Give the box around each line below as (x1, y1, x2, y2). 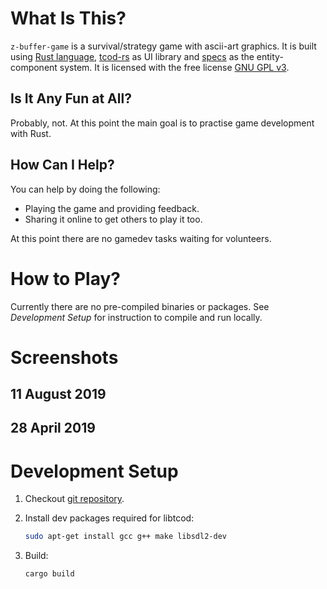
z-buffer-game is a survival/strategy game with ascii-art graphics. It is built (10, 40, 317, 52)
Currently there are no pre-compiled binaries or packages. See (10, 300, 270, 312)
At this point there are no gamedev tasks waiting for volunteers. (10, 232, 272, 244)
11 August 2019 (10, 386, 107, 403)
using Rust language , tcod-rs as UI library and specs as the (10, 50, 255, 62)
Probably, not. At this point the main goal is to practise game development (10, 117, 315, 129)
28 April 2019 (10, 420, 96, 437)
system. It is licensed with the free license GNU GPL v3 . (59, 61, 290, 73)
